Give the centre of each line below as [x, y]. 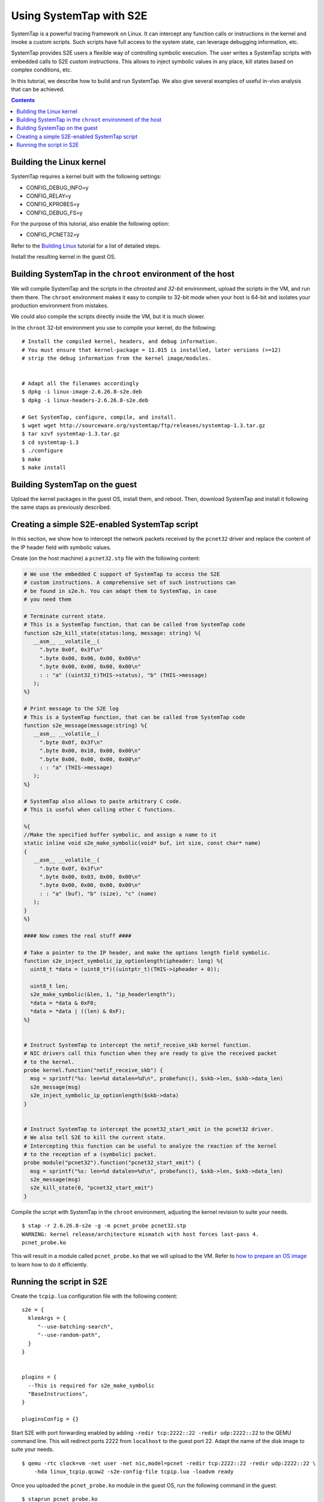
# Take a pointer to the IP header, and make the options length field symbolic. [147, 953]
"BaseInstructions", [58, 1394]
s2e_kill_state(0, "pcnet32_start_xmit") [92, 1188]
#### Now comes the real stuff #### [78, 935]
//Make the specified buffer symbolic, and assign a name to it [120, 835]
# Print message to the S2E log [71, 709]
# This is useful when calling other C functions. [100, 809]
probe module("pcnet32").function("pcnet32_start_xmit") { [112, 1163]
